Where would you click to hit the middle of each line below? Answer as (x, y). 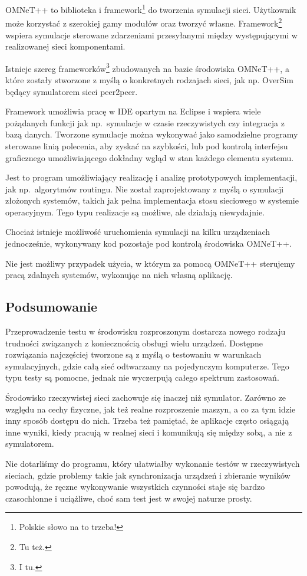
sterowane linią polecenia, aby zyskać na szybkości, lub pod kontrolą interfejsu (147, 145)
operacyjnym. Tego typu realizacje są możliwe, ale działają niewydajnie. (135, 212)
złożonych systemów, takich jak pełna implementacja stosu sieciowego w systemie (152, 200)
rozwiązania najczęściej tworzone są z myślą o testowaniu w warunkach (133, 354)
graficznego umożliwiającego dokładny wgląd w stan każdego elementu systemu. (150, 157)
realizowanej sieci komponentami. (65, 46)
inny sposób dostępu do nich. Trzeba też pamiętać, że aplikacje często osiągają (147, 420)
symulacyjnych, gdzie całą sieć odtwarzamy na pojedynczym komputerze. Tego (147, 366)
